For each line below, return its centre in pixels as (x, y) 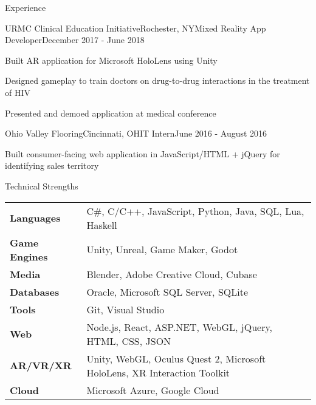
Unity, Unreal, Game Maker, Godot (162, 250)
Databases (35, 291)
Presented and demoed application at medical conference (111, 113)
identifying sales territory (52, 165)
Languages (35, 218)
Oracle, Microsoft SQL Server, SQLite (167, 291)
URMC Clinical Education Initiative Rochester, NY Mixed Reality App (136, 28)
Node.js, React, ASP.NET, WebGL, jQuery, (180, 327)
